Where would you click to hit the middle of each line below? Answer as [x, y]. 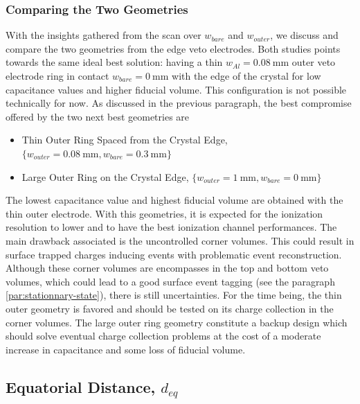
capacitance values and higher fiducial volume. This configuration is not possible [176, 89]
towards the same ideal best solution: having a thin [114, 62]
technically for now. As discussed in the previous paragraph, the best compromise [179, 103]
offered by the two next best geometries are [98, 116]
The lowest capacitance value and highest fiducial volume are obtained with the [174, 200]
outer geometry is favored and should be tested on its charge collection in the [170, 308]
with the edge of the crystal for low [246, 76]
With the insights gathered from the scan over [103, 35]
